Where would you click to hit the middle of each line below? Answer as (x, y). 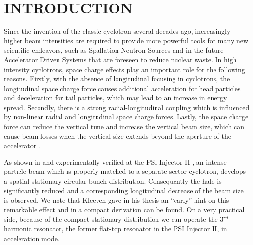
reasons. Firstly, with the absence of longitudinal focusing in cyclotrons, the (117, 79)
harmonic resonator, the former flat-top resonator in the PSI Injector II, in (116, 228)
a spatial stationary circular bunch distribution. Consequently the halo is (113, 181)
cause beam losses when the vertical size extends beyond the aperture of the (118, 136)
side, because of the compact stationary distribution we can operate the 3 (114, 219)
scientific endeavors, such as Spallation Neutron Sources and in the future (114, 50)
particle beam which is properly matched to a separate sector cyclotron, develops (125, 171)
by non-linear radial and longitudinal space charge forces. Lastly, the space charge (126, 117)
